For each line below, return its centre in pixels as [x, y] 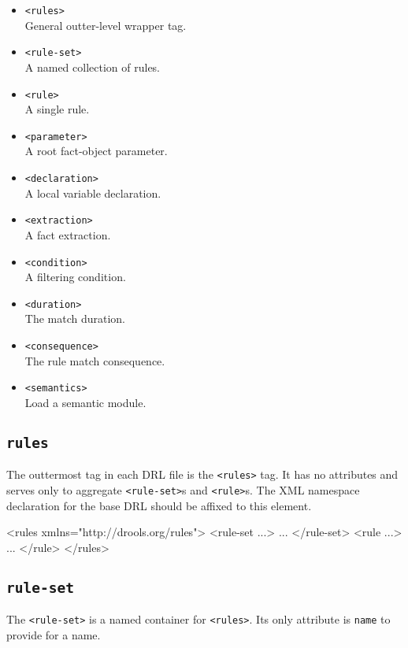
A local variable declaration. [93, 193]
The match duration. [75, 318]
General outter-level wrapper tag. [106, 25]
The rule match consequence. [95, 360]
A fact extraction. [68, 234]
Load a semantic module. [85, 402]
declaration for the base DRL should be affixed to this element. [159, 505]
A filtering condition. [75, 277]
